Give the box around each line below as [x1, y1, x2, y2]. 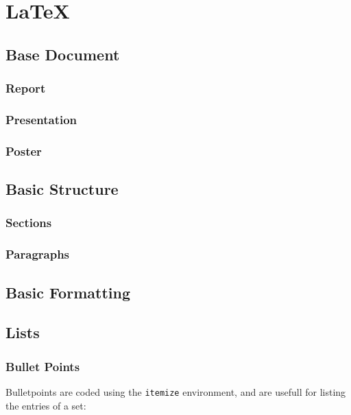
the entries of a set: [5, 398, 86, 412]
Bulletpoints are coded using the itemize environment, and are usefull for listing [5, 384, 346, 399]
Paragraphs [5, 246, 70, 263]
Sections [5, 214, 52, 231]
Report [5, 80, 46, 97]
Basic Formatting [5, 281, 130, 303]
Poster [5, 142, 42, 159]
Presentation [5, 110, 77, 128]
